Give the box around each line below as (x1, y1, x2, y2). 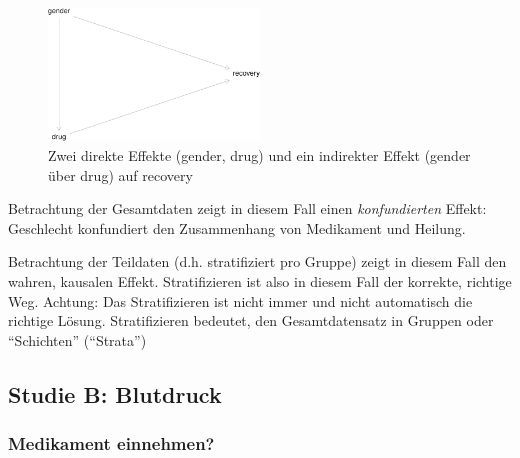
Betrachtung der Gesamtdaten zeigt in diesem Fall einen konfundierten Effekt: (8, 198, 487, 219)
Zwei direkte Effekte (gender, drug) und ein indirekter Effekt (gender (48, 145, 471, 166)
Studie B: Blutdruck (8, 378, 222, 409)
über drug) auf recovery (48, 164, 193, 185)
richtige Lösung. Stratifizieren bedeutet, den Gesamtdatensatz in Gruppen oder (8, 310, 494, 331)
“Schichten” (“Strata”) (8, 329, 147, 350)
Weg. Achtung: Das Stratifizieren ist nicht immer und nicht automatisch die (8, 290, 473, 311)
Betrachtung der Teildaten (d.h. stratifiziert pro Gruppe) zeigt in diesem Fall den (8, 251, 507, 272)
